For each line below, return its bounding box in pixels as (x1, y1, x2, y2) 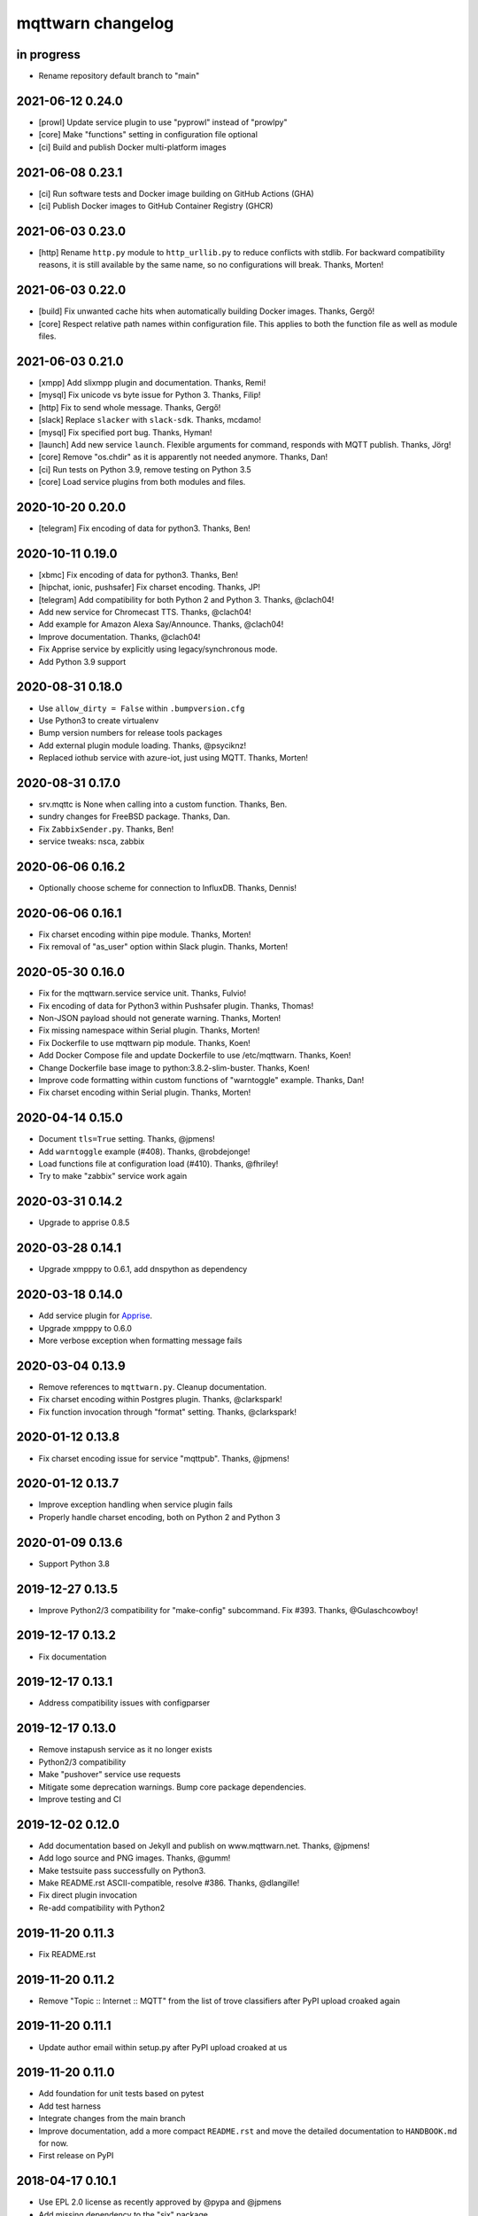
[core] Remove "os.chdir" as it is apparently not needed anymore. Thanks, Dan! (38, 452, 328, 463)
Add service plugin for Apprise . (38, 1310, 153, 1321)
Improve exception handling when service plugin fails (38, 1499, 234, 1510)
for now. (38, 2138, 69, 2149)
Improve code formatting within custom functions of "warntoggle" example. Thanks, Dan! (38, 1075, 365, 1085)
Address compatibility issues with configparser (38, 1697, 211, 1708)
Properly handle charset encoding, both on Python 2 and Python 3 (38, 1511, 281, 1522)
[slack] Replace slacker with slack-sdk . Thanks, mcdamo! (38, 415, 261, 425)
